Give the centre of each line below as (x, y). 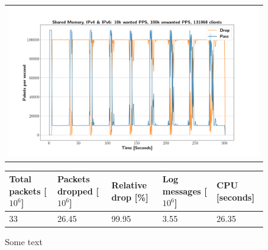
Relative (129, 184)
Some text (24, 242)
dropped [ (78, 191)
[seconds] (235, 197)
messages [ (185, 191)
